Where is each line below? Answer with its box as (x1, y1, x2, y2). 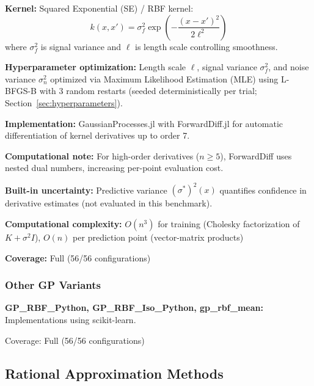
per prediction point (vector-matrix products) (73, 231, 244, 244)
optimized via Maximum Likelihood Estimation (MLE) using (50, 72, 279, 85)
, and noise (268, 60, 309, 73)
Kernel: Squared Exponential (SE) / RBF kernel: (5, 2, 194, 14)
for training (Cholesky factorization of (158, 217, 300, 230)
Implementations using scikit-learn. (5, 313, 136, 326)
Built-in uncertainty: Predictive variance (5, 183, 167, 196)
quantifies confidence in (219, 183, 307, 196)
